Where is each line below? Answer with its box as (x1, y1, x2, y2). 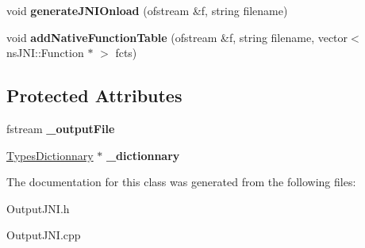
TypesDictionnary (6, 147, 94, 163)
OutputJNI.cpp (6, 227, 81, 243)
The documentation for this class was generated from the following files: (6, 174, 356, 190)
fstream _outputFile (6, 120, 115, 136)
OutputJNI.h (6, 200, 70, 216)
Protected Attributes (6, 83, 182, 108)
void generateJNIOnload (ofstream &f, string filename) (6, 2, 288, 18)
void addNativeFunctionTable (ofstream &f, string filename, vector (6, 29, 348, 45)
